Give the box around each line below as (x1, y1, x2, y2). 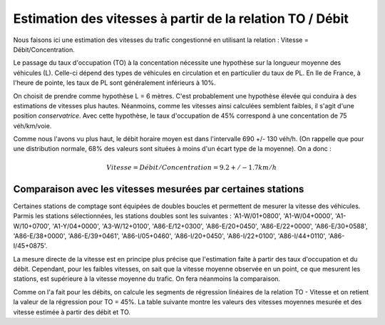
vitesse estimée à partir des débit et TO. (13, 307, 131, 316)
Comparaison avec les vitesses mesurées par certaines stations (13, 182, 304, 195)
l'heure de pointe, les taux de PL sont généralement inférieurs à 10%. (13, 78, 217, 87)
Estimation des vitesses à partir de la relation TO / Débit (13, 11, 349, 26)
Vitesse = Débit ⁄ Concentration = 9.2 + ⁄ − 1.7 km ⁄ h (106, 163, 277, 171)
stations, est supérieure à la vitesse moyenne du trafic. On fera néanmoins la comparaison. (13, 274, 281, 283)
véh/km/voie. (13, 121, 52, 130)
